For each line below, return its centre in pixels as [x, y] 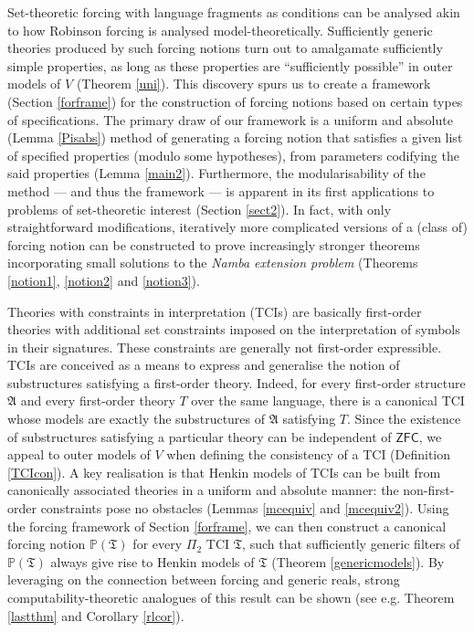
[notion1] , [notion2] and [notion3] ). [104, 280]
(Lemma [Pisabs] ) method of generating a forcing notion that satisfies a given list [235, 137]
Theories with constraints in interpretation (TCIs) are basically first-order [215, 311]
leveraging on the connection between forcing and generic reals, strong [204, 579]
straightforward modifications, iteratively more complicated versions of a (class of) [237, 227]
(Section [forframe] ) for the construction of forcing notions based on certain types [235, 101]
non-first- [429, 490]
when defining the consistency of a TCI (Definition [309, 454]
